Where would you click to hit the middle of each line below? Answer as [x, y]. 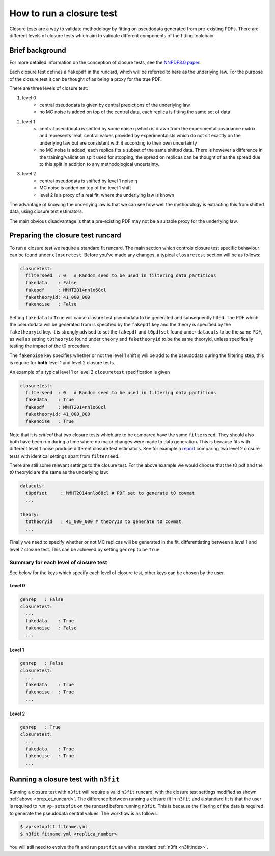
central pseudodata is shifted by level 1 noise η [88, 181]
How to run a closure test [63, 13]
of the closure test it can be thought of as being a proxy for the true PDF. [86, 79]
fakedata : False [51, 283]
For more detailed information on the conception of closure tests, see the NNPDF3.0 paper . [105, 62]
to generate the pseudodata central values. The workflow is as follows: [84, 813]
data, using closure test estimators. [46, 211]
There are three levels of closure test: [49, 88]
